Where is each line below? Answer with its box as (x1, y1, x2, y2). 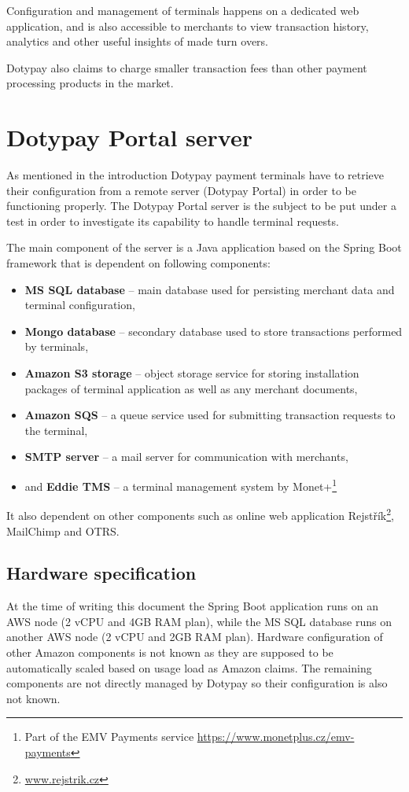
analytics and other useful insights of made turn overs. (6, 33, 269, 50)
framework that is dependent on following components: (6, 255, 271, 271)
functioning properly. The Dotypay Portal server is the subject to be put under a (6, 197, 396, 214)
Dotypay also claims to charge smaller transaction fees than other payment (6, 59, 367, 76)
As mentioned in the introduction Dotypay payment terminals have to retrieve (6, 167, 385, 183)
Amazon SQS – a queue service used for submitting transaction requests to (24, 407, 396, 423)
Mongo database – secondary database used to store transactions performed (24, 322, 403, 339)
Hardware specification (6, 561, 197, 585)
